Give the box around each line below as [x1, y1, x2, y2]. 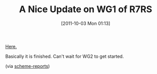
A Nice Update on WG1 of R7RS [19, 4, 152, 15]
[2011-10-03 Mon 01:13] [61, 20, 111, 26]
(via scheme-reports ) [5, 63, 50, 69]
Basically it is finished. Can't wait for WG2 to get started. [5, 53, 124, 59]
